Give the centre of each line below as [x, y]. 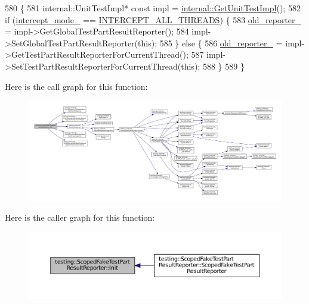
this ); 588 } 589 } [213, 66]
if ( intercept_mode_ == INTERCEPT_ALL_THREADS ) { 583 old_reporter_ [153, 19]
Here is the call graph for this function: [76, 86]
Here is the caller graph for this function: [80, 217]
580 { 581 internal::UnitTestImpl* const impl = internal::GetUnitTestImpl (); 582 [153, 8]
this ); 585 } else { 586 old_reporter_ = [210, 43]
